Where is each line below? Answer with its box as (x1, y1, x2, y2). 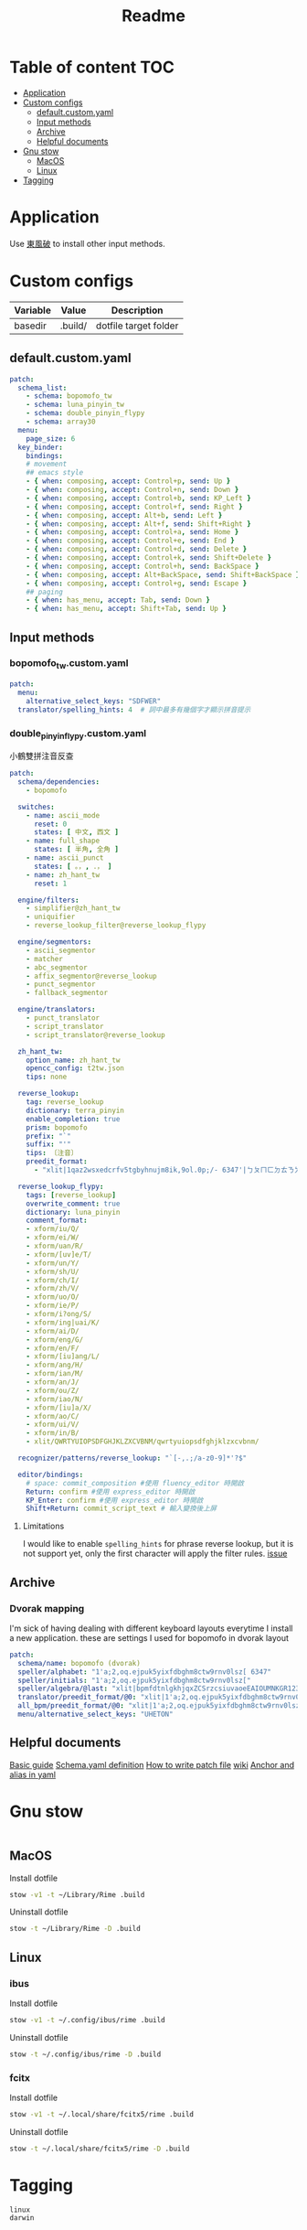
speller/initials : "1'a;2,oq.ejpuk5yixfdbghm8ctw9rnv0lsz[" (17, 1676, 251, 1685)
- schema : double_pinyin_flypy (26, 409, 145, 418)
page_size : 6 (26, 434, 76, 444)
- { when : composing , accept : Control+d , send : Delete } (26, 545, 248, 554)
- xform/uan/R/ (26, 1241, 84, 1251)
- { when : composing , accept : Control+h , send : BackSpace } (26, 562, 259, 571)
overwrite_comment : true (26, 1199, 121, 1208)
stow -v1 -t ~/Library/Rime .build (9, 1890, 145, 1899)
